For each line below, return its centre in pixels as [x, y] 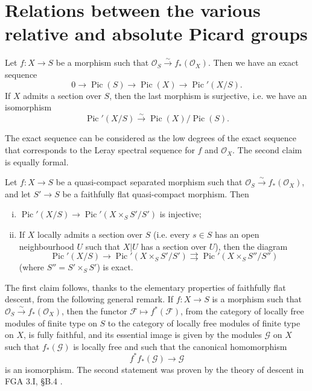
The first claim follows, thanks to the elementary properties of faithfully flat [145, 287]
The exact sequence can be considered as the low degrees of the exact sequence [151, 138]
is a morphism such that [257, 299]
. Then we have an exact [253, 62]
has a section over [174, 246]
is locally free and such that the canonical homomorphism [180, 346]
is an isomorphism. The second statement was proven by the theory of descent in [154, 369]
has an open [237, 234]
